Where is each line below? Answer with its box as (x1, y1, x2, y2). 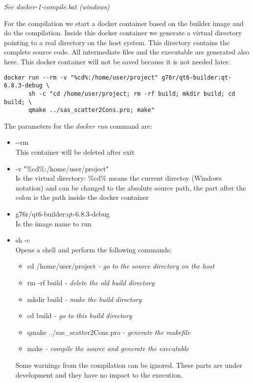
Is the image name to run (15, 218, 92, 228)
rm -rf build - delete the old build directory (27, 277, 155, 287)
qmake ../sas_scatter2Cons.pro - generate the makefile (27, 327, 190, 337)
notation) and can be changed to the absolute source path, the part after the (15, 182, 246, 192)
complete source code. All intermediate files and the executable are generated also (4, 47, 250, 57)
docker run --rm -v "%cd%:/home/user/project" (4, 74, 158, 81)
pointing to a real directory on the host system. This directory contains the (4, 37, 230, 47)
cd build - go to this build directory (27, 310, 132, 321)
